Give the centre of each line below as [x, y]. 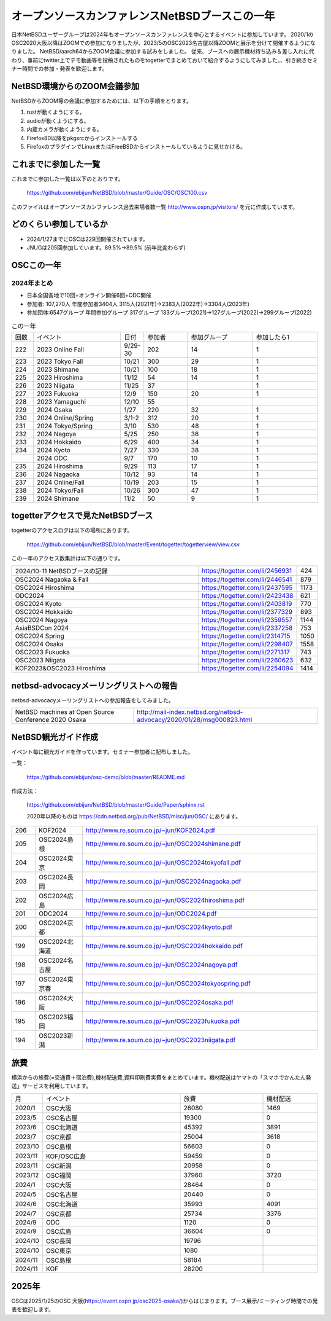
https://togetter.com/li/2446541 [247, 579]
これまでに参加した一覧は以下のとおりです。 [67, 179]
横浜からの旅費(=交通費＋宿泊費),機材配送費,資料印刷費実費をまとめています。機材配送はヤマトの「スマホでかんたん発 [161, 1077]
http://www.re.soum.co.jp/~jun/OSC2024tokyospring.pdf [168, 984]
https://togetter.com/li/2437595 [247, 588]
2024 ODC [52, 458]
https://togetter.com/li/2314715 [246, 636]
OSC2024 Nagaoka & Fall [52, 579]
